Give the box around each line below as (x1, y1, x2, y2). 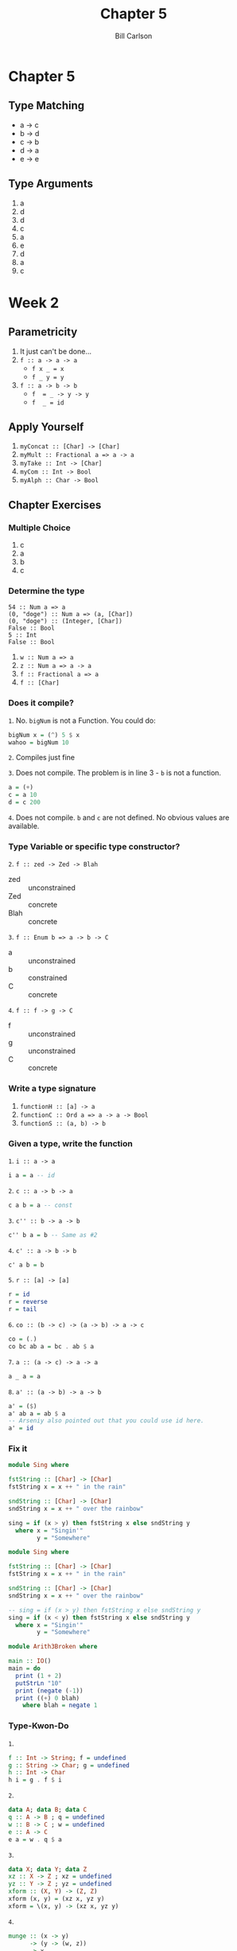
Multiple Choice (8, 522, 72, 533)
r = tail (8, 1305, 37, 1313)
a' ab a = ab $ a (8, 1410, 66, 1418)
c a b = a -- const (8, 1201, 73, 1209)
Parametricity (8, 326, 78, 339)
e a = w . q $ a (8, 1836, 62, 1844)
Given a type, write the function (8, 1137, 133, 1149)
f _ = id (31, 399, 65, 407)
